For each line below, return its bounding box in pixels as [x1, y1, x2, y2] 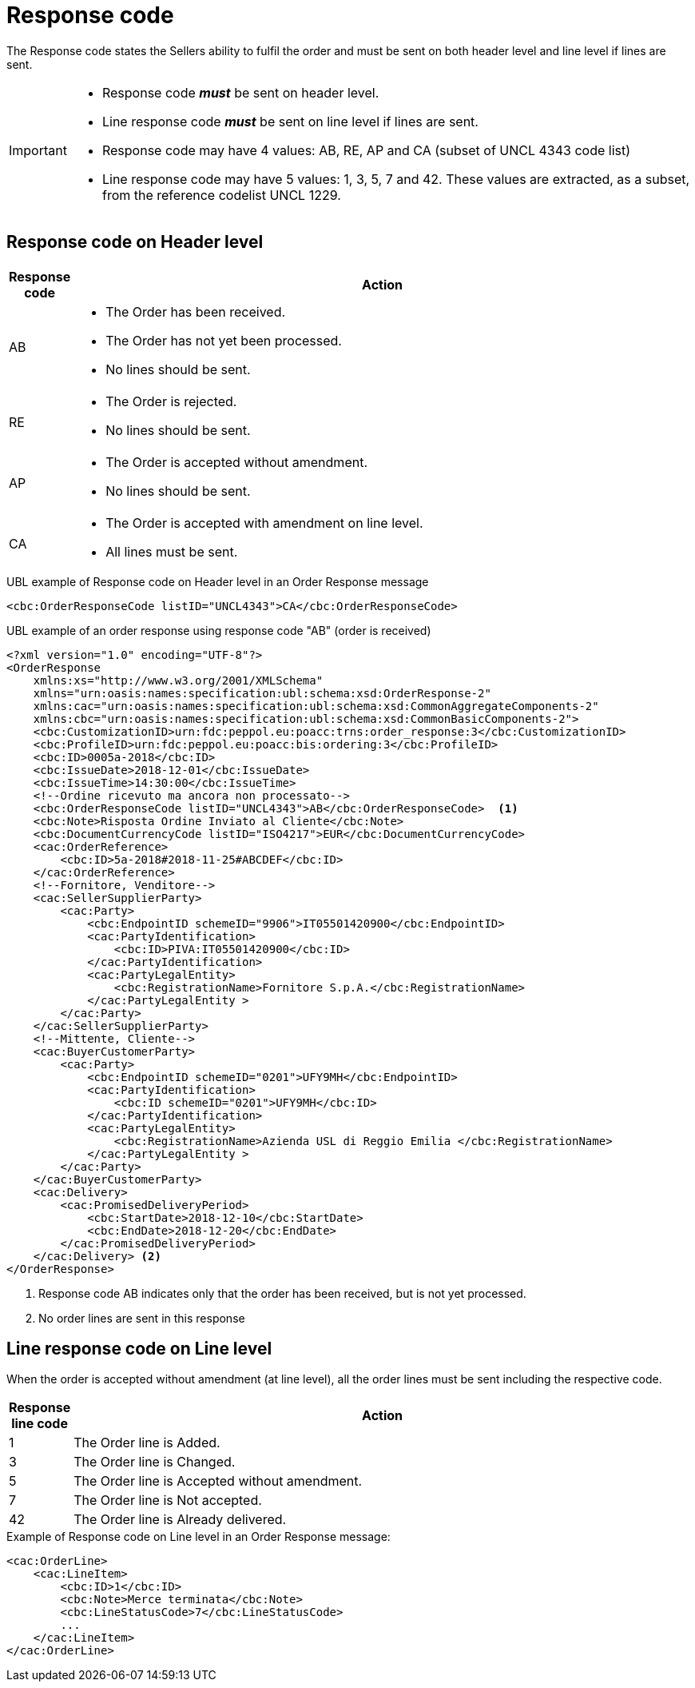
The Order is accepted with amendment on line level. [105, 514, 423, 531]
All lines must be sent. [105, 543, 238, 560]
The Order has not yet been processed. [105, 332, 342, 349]
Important [9, 142, 67, 158]
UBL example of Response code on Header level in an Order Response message [6, 574, 429, 589]
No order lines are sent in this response [38, 1311, 245, 1325]
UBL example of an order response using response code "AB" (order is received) [6, 623, 431, 637]
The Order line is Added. [73, 1435, 220, 1451]
